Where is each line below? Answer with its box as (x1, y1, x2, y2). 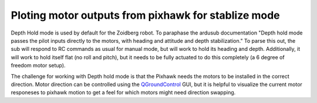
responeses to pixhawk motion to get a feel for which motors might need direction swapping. (11, 89, 236, 96)
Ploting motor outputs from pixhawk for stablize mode (11, 9, 280, 22)
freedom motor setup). (11, 62, 66, 69)
